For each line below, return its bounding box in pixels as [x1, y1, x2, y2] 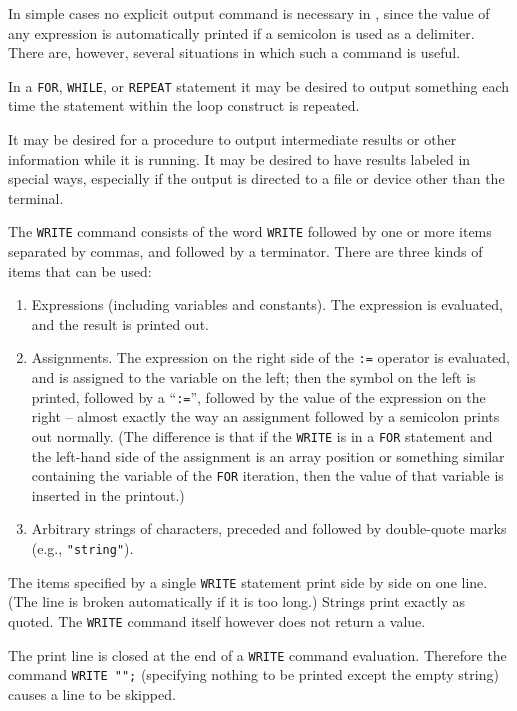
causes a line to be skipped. [8, 683, 176, 704]
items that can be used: [8, 260, 152, 281]
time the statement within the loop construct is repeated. [8, 95, 360, 116]
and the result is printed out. [31, 313, 209, 334]
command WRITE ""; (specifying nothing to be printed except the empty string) [8, 664, 499, 685]
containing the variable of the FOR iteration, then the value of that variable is [31, 465, 504, 486]
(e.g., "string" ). [31, 538, 134, 559]
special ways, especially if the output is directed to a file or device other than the [8, 168, 505, 189]
